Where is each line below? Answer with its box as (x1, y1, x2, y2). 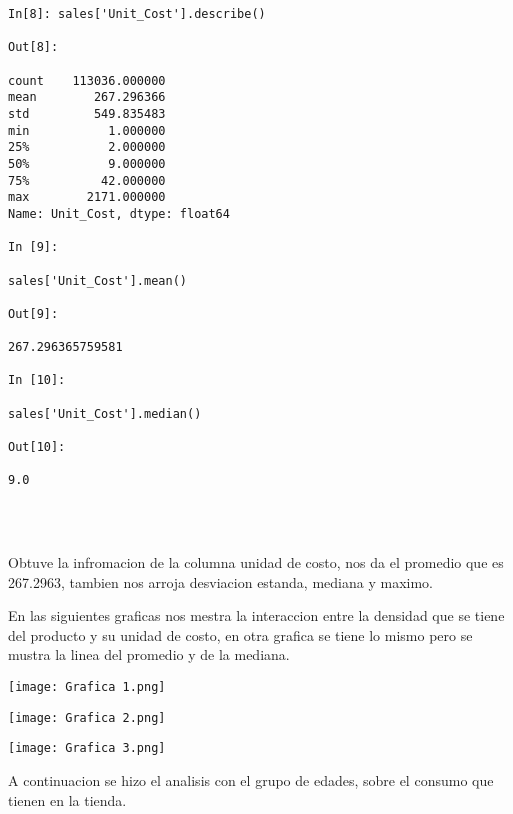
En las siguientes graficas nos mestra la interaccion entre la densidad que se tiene (8, 605, 505, 626)
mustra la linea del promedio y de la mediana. (8, 644, 290, 665)
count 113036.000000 (8, 73, 166, 88)
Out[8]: (8, 40, 59, 55)
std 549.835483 (8, 106, 166, 121)
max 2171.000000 (8, 190, 166, 205)
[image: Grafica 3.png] (8, 741, 166, 756)
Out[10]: (8, 440, 66, 455)
